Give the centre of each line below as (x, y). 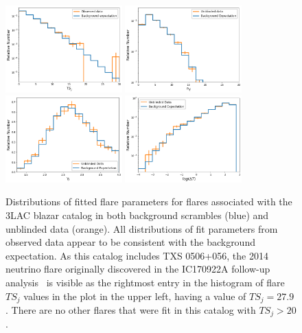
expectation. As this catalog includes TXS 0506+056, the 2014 (137, 255)
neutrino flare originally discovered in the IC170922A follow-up (138, 269)
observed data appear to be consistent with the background (130, 242)
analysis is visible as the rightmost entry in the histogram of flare (145, 282)
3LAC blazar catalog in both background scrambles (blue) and (137, 215)
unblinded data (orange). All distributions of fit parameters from (142, 228)
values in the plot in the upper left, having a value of (135, 296)
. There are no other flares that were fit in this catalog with (131, 309)
